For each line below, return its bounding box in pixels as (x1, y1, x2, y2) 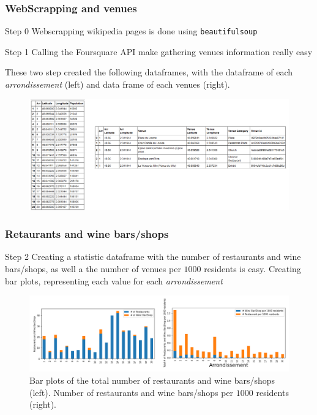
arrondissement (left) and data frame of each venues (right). (5, 78, 230, 91)
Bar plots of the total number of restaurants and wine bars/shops (29, 374, 275, 386)
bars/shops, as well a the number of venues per (5, 262, 181, 275)
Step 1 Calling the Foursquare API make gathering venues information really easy (5, 45, 313, 58)
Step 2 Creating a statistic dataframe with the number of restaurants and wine (5, 250, 301, 263)
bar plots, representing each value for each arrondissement (5, 274, 223, 287)
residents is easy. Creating (204, 262, 301, 275)
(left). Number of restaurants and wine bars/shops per (29, 386, 234, 398)
